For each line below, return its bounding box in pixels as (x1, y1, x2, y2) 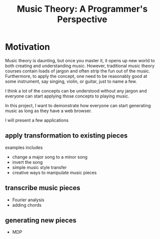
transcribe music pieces (5, 184, 81, 192)
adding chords (12, 202, 42, 208)
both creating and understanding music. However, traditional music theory (5, 63, 155, 69)
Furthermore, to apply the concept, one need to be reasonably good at (5, 73, 148, 79)
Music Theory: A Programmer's (17, 3, 148, 15)
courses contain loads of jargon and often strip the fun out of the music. (5, 68, 150, 74)
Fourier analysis (12, 197, 45, 203)
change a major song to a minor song (12, 154, 88, 160)
